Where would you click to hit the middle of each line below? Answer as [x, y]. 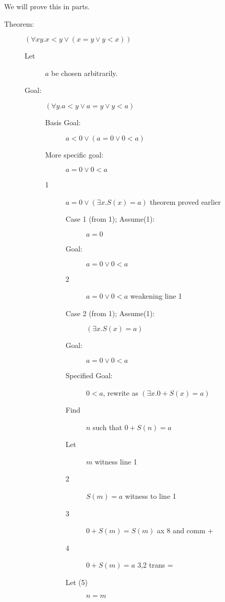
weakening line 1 [156, 296]
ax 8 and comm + [185, 530]
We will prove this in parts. [47, 6]
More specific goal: [74, 154]
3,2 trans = [155, 565]
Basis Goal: [63, 122]
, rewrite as [121, 392]
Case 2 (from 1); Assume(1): [110, 313]
